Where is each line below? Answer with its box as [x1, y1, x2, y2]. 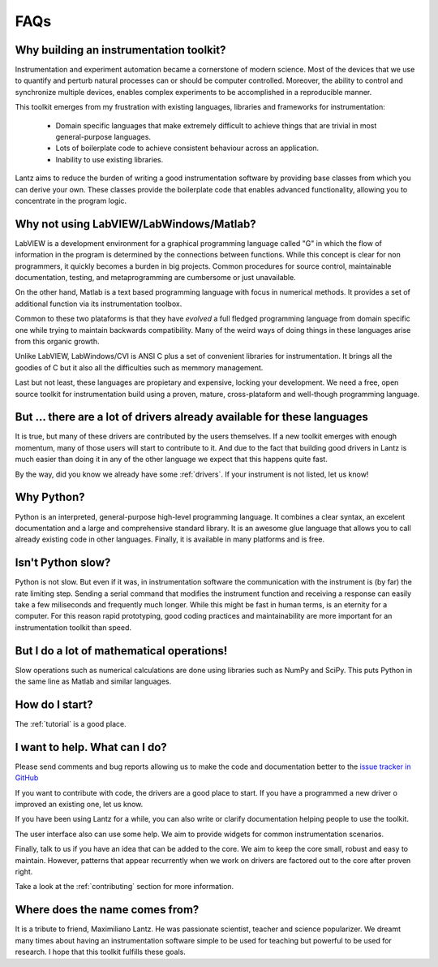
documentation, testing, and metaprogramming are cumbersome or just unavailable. [15, 273, 296, 283]
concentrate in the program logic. [15, 196, 127, 205]
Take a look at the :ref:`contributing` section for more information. [15, 882, 234, 891]
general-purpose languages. [55, 132, 152, 142]
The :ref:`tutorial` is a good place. [15, 719, 127, 728]
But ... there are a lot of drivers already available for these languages [15, 410, 368, 424]
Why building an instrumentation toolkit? [15, 43, 226, 57]
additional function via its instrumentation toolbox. [15, 299, 182, 309]
